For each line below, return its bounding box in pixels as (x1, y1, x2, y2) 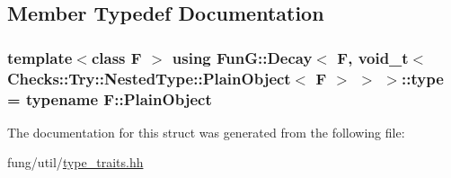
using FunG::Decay (172, 46, 313, 68)
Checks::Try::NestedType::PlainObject (7, 67, 291, 89)
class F (91, 46, 142, 68)
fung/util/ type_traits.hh (7, 153, 144, 172)
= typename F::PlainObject (7, 87, 212, 110)
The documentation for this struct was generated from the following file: (7, 122, 405, 141)
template (7, 46, 73, 68)
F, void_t (337, 46, 409, 68)
